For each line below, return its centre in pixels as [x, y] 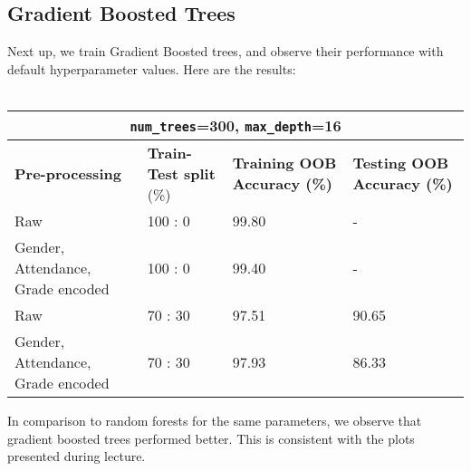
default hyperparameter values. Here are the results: [152, 68]
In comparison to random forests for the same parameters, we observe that [215, 420]
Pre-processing [68, 173]
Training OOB [284, 163]
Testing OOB [401, 163]
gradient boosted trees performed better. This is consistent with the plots [211, 438]
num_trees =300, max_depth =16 [235, 125]
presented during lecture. [77, 456]
